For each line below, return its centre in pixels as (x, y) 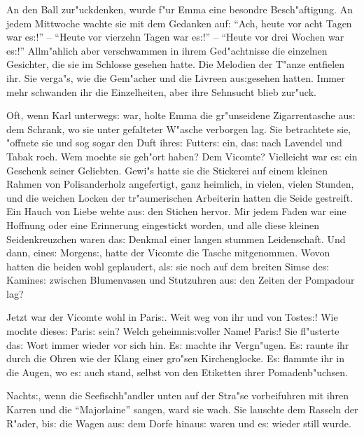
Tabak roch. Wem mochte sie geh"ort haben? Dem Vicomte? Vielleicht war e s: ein (182, 156)
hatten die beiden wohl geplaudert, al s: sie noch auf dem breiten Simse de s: (168, 266)
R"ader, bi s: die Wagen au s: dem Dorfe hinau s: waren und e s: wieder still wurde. (179, 423)
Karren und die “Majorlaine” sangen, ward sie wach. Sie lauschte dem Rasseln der (182, 409)
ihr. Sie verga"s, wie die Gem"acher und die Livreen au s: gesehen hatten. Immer (176, 77)
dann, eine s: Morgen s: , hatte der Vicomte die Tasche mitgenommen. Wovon (168, 253)
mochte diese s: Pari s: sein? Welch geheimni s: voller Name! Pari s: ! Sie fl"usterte (173, 331)
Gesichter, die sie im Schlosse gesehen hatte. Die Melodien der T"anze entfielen (176, 64)
